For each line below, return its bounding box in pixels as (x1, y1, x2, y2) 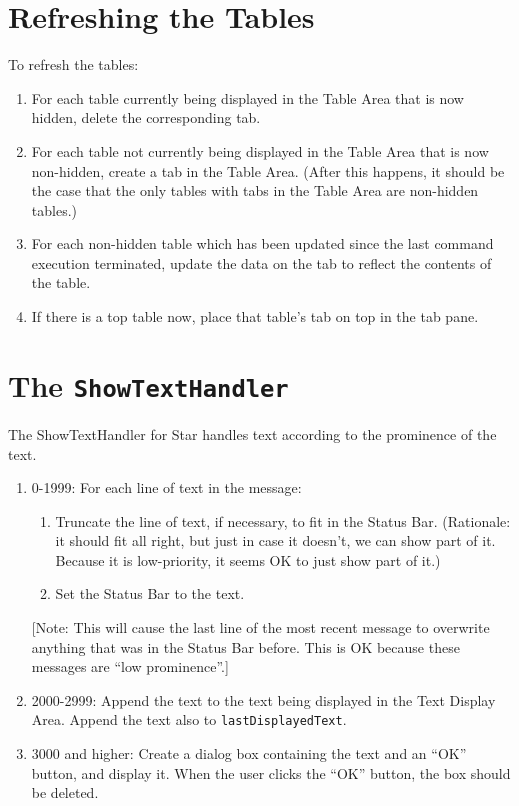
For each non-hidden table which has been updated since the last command (31, 233, 494, 254)
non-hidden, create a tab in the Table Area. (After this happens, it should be (31, 160, 505, 181)
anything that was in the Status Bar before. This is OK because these (31, 636, 460, 657)
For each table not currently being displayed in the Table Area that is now (31, 140, 489, 161)
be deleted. (31, 782, 99, 803)
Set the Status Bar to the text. (55, 583, 245, 604)
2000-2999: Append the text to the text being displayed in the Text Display (31, 689, 496, 710)
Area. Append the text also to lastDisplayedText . (31, 709, 347, 730)
